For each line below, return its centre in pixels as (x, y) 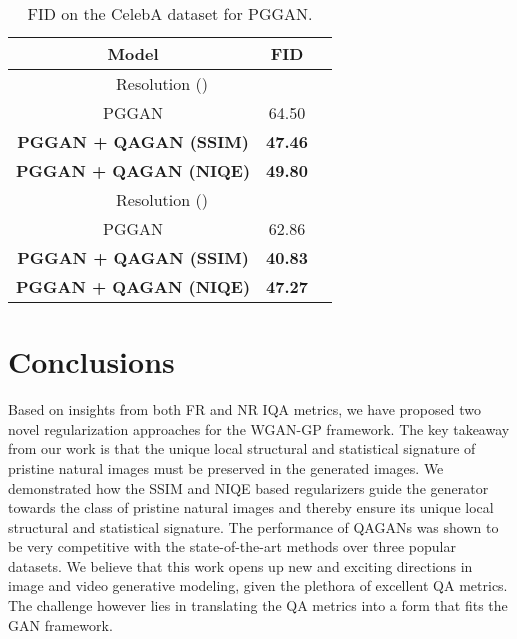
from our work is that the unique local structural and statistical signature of (242, 448)
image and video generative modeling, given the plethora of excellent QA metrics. (258, 585)
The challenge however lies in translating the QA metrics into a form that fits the (258, 605)
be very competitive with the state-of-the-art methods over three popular (232, 546)
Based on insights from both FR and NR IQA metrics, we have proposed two (244, 409)
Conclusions (91, 361)
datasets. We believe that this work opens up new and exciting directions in (240, 565)
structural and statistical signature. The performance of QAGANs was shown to (253, 526)
